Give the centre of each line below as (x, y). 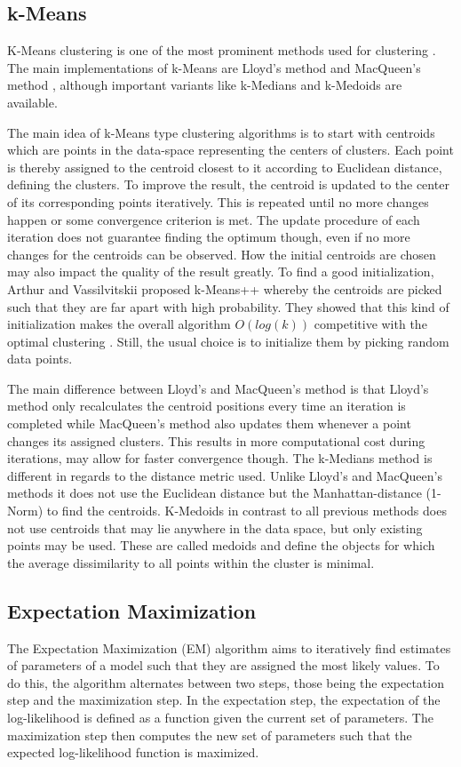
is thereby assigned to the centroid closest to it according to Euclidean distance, (225, 167)
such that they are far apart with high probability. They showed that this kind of (228, 306)
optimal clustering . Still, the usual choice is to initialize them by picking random (228, 341)
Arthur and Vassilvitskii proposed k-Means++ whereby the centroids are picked (225, 288)
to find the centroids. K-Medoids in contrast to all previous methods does (246, 511)
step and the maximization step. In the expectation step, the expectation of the (224, 700)
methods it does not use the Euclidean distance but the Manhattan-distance (215, 493)
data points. (40, 359)
